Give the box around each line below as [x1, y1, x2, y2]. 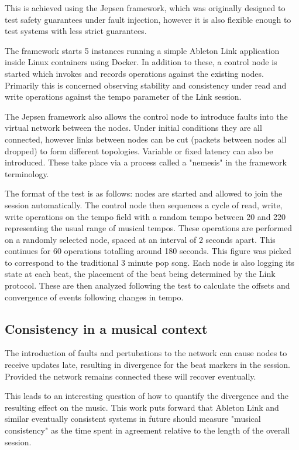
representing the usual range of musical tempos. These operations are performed [5, 222, 293, 234]
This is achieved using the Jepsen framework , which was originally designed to [5, 2, 286, 13]
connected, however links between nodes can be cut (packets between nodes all [5, 133, 287, 145]
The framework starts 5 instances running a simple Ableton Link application [5, 44, 280, 56]
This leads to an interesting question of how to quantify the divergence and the [5, 390, 288, 402]
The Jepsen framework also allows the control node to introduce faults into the [5, 110, 288, 122]
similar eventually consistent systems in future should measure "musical [5, 412, 261, 425]
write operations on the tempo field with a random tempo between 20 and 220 [5, 210, 286, 222]
